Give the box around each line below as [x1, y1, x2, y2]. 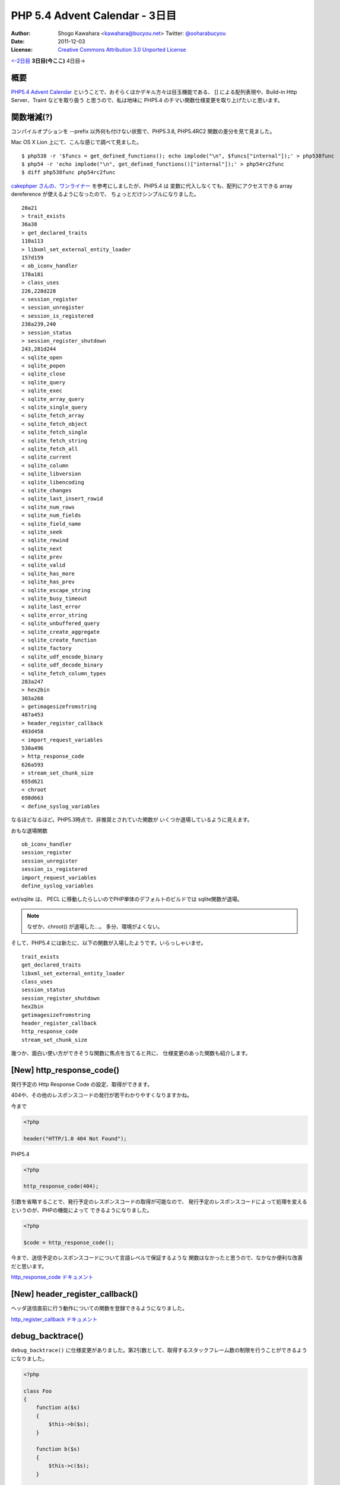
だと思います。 [11, 1262, 47, 1269]
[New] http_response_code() [11, 1065, 120, 1075]
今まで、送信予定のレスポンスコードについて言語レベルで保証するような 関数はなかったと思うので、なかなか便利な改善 [11, 1254, 303, 1262]
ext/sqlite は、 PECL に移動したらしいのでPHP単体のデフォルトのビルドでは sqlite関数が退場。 [11, 896, 243, 903]
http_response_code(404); [23, 1183, 99, 1190]
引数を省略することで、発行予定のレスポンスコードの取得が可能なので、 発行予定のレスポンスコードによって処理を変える [11, 1198, 308, 1205]
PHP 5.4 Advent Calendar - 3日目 [11, 9, 177, 22]
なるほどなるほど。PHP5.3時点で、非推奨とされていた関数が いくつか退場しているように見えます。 [11, 816, 253, 823]
